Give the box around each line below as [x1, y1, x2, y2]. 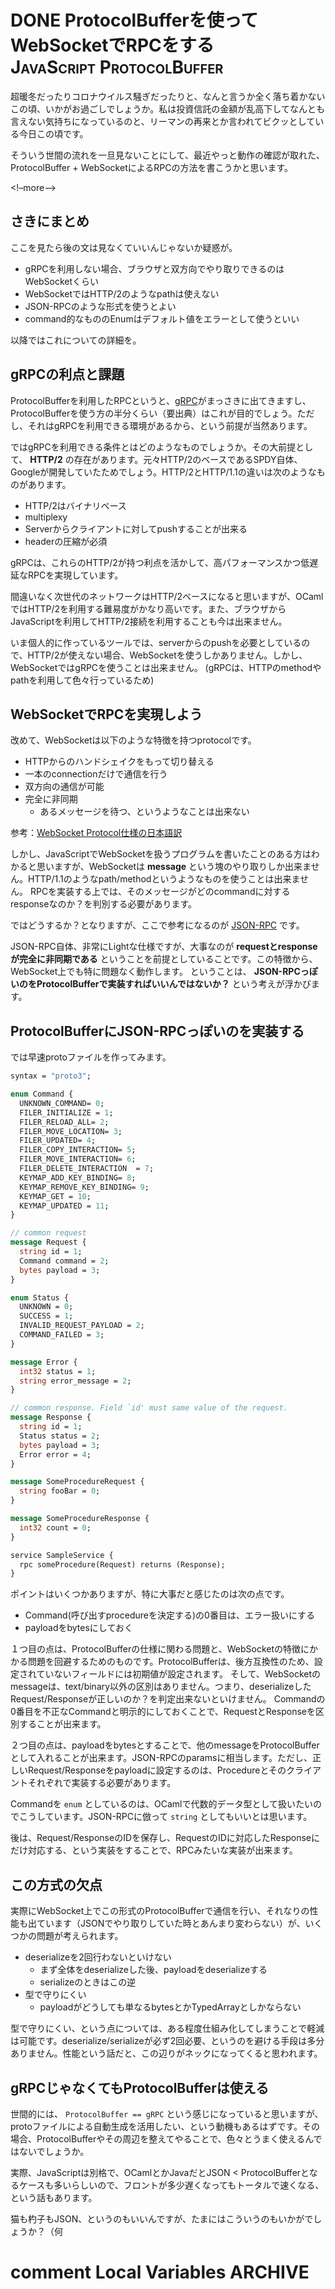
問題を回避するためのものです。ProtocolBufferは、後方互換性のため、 [27, 1656, 315, 1668]
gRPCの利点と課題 [10, 366, 125, 383]
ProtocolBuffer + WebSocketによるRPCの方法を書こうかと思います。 [10, 161, 294, 173]
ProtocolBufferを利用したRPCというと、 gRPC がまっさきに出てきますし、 [10, 394, 312, 406]
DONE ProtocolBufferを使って [10, 9, 259, 32]
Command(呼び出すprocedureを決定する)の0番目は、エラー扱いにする [24, 1609, 316, 1621]
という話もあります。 [10, 2191, 98, 2203]
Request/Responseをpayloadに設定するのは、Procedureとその [27, 1764, 287, 1776]
